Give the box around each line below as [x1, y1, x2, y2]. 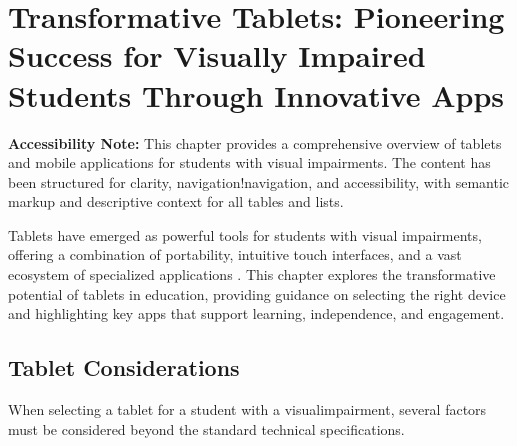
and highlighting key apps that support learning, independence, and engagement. [8, 303, 505, 324]
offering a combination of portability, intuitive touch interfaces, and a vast [8, 244, 462, 265]
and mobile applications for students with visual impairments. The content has [8, 152, 491, 173]
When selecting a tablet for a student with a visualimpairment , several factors [8, 399, 487, 420]
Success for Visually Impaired [8, 35, 426, 76]
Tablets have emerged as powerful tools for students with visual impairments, [8, 224, 482, 245]
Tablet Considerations [8, 352, 240, 383]
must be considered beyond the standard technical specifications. [8, 418, 405, 439]
